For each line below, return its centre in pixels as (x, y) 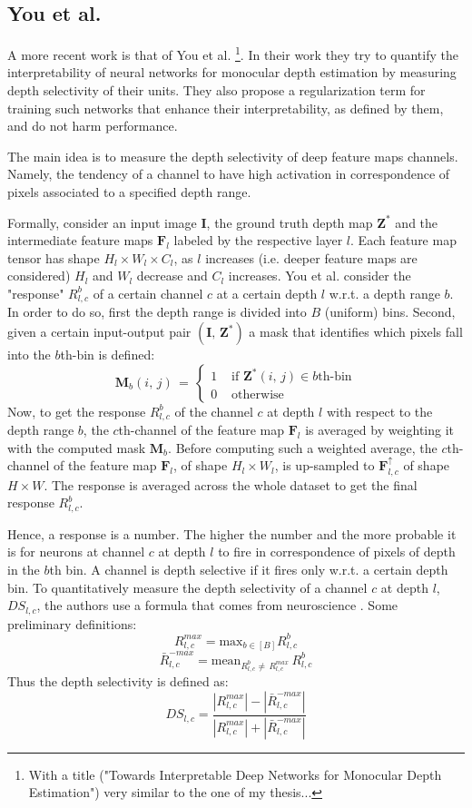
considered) (39, 276)
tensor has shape (54, 257)
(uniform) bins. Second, (390, 312)
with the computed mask (77, 447)
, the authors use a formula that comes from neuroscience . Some (217, 605)
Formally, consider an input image (102, 222)
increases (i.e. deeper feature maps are (311, 257)
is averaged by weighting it (380, 430)
